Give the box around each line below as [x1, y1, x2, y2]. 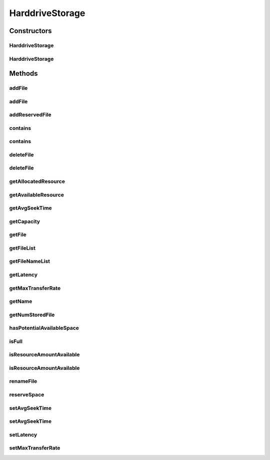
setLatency [9, 431, 37, 438]
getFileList [9, 245, 36, 252]
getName [9, 298, 32, 305]
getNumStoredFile [9, 311, 55, 318]
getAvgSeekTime [9, 204, 52, 211]
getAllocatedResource [9, 178, 65, 185]
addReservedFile [9, 111, 52, 118]
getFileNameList [9, 258, 50, 265]
